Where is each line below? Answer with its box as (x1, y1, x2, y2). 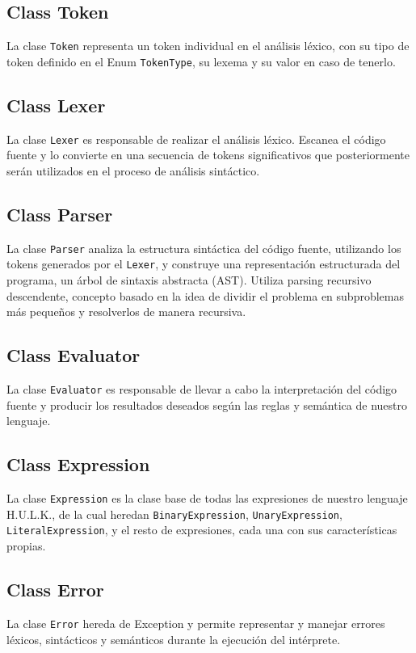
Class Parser (6, 201, 113, 226)
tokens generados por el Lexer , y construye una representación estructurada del (6, 255, 401, 272)
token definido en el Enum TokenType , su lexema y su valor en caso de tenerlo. (6, 53, 396, 70)
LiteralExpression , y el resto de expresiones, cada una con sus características (6, 521, 397, 538)
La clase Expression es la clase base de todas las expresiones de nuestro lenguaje (6, 490, 408, 507)
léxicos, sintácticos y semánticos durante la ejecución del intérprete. (6, 630, 341, 647)
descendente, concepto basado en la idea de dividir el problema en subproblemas (6, 287, 404, 304)
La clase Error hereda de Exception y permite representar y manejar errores (6, 614, 385, 631)
